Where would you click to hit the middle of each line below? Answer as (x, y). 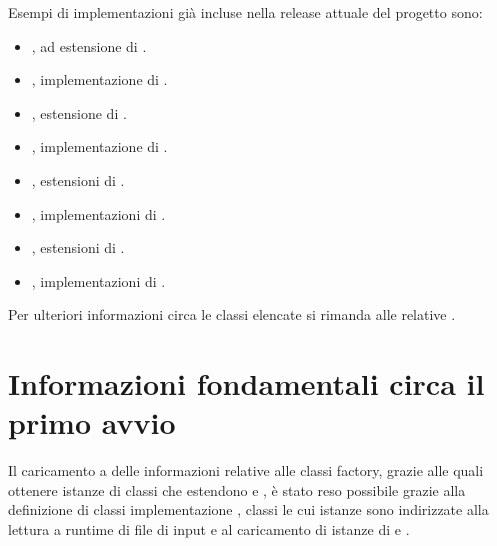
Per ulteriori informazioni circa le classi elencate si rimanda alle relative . (232, 314)
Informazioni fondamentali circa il (246, 383)
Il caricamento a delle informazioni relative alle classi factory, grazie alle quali (246, 470)
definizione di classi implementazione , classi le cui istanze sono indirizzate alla (248, 509)
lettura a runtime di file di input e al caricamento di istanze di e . (209, 529)
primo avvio (92, 422)
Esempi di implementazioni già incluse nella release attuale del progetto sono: (245, 12)
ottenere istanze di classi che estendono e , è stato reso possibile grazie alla (237, 489)
